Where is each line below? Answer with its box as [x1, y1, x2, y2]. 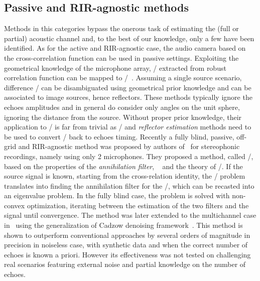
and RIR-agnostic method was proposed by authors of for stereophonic [18, 141, 240, 152]
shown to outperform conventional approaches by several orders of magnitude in [4, 229, 250, 240]
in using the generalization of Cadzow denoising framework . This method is [4, 220, 243, 230]
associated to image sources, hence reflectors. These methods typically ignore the [4, 92, 252, 102]
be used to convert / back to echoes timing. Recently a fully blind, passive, [4, 131, 234, 142]
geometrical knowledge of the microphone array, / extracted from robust [4, 62, 226, 73]
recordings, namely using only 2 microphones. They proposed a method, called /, [4, 151, 253, 161]
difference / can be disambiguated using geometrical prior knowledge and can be [4, 82, 251, 92]
